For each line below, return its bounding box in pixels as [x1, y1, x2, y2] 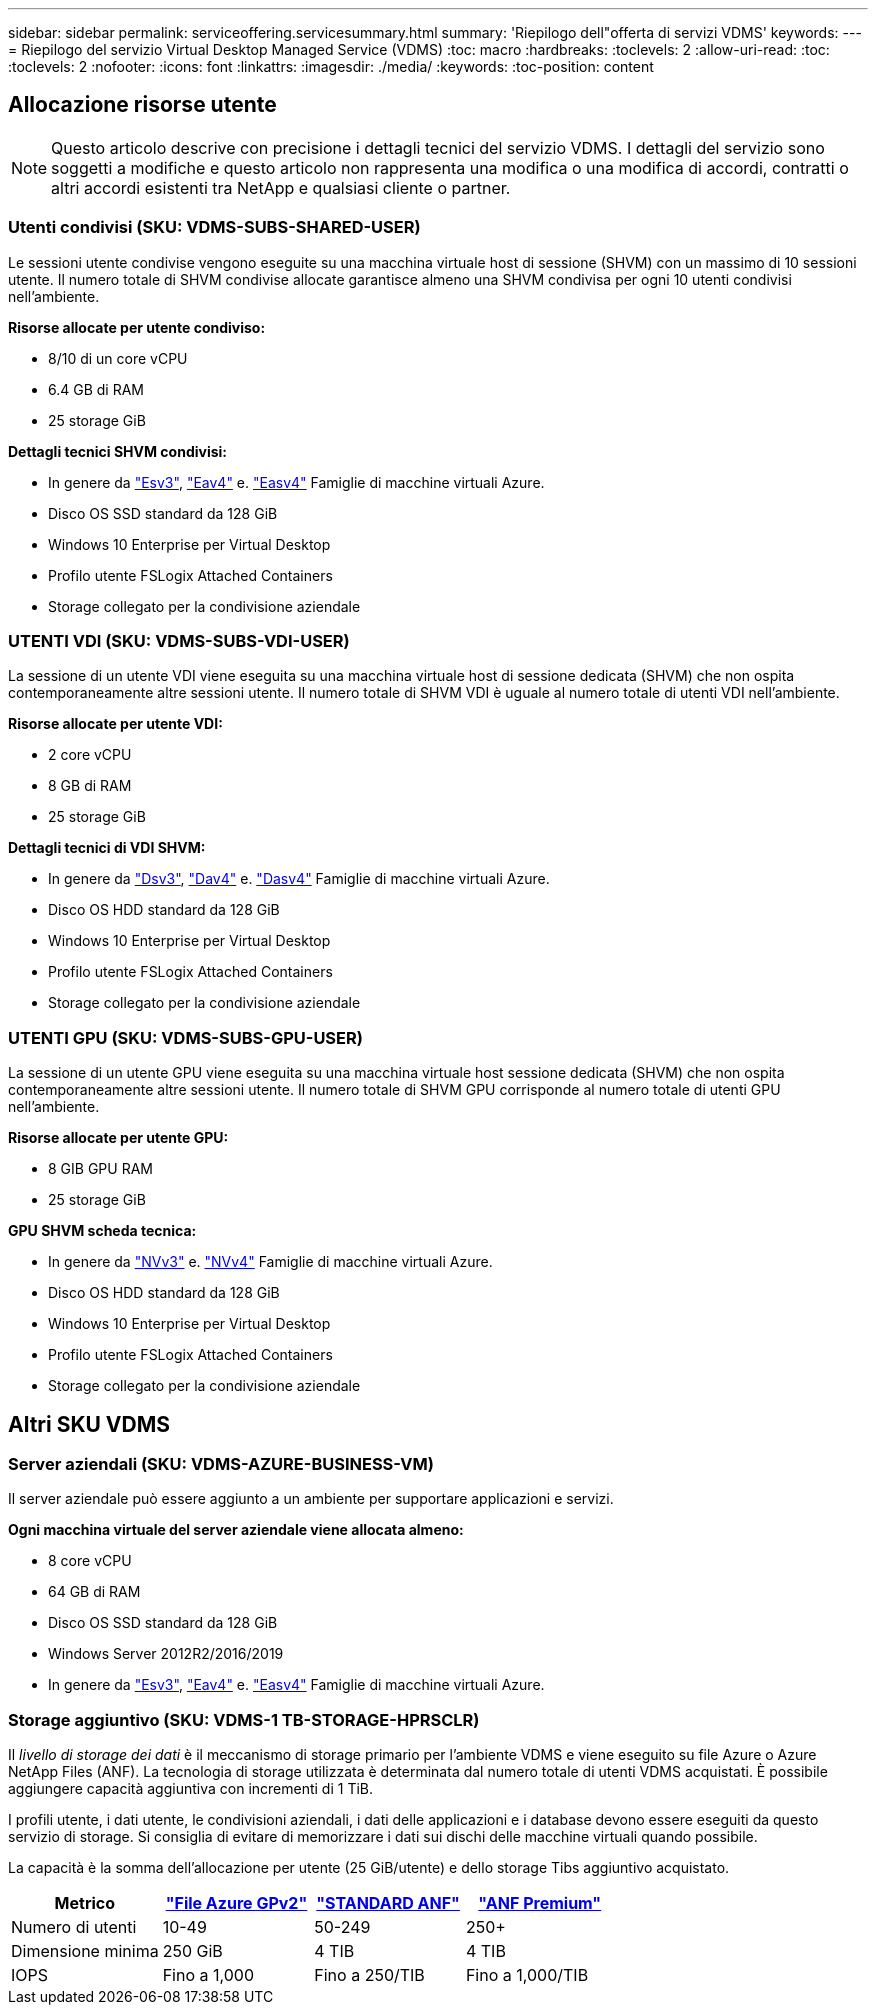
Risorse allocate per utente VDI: [8, 715, 223, 733]
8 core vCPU [48, 1552, 132, 1570]
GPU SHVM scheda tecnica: [8, 1222, 197, 1240]
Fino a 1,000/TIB [465, 1965, 589, 1986]
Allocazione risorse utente [8, 92, 277, 118]
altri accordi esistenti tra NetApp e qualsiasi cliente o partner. [51, 177, 511, 198]
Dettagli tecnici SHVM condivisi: [8, 442, 228, 460]
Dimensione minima [11, 1941, 159, 1962]
